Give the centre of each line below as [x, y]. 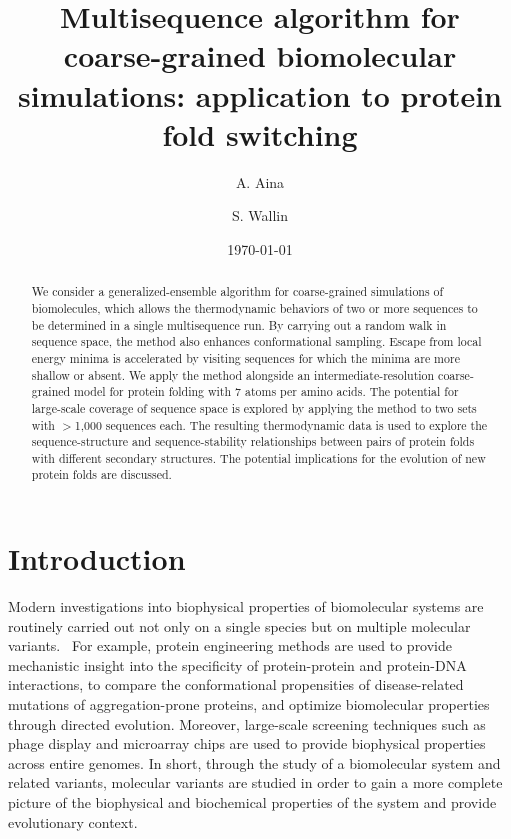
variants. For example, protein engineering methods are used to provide [230, 645]
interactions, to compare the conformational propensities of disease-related [236, 684]
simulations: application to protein [260, 94]
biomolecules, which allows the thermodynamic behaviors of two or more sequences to [254, 307]
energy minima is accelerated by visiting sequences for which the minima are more [245, 357]
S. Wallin [260, 215]
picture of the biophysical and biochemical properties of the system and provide [252, 802]
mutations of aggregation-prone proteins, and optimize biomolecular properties [249, 704]
